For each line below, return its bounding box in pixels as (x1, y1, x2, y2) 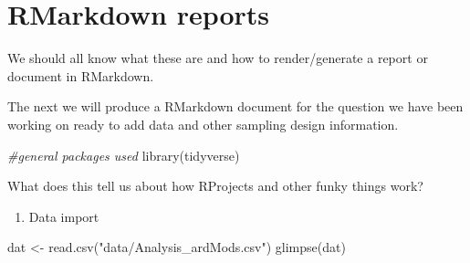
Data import (28, 206, 99, 226)
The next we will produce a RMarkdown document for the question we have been (7, 97, 464, 116)
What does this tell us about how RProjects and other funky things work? (7, 176, 423, 195)
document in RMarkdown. (7, 66, 154, 85)
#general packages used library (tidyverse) (7, 145, 240, 164)
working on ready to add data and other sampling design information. (7, 114, 399, 133)
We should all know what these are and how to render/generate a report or (7, 48, 428, 68)
